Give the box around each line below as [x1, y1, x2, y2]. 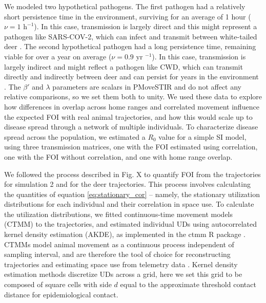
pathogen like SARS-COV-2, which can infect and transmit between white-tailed [4, 31, 257, 41]
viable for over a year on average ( [4, 51, 112, 61]
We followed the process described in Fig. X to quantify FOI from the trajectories [4, 168, 261, 179]
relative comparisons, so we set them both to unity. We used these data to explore [4, 91, 262, 102]
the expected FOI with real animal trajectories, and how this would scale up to [4, 111, 253, 122]
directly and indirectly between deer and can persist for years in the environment [4, 71, 259, 82]
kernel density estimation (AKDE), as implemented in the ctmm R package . [4, 229, 245, 240]
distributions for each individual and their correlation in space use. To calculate [4, 199, 254, 209]
